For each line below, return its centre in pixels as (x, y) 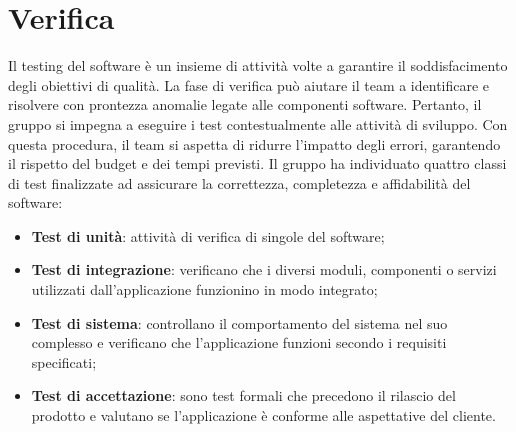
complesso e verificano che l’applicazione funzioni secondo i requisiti (239, 342)
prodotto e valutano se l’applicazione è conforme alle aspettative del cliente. (263, 415)
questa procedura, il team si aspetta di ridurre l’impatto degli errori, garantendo (254, 143)
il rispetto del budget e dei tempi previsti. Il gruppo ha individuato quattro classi (257, 163)
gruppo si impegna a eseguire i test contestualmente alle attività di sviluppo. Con (258, 123)
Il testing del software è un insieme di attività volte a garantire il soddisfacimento (258, 65)
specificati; (64, 361)
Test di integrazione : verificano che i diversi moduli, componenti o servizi (264, 269)
